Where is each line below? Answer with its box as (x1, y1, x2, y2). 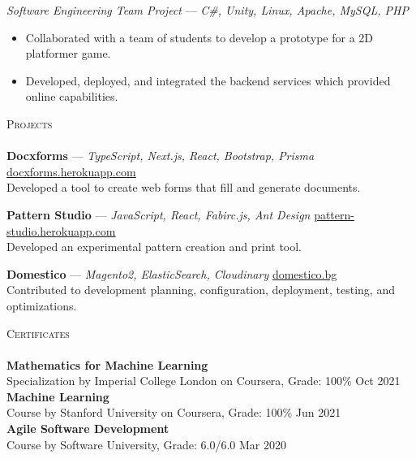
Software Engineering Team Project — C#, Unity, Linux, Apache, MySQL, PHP (6, 2, 409, 18)
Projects (6, 115, 53, 132)
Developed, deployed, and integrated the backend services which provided (25, 71, 391, 89)
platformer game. (25, 45, 111, 62)
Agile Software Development (6, 420, 169, 437)
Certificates (6, 324, 70, 341)
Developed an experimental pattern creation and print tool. (6, 238, 302, 255)
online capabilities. (25, 88, 118, 105)
